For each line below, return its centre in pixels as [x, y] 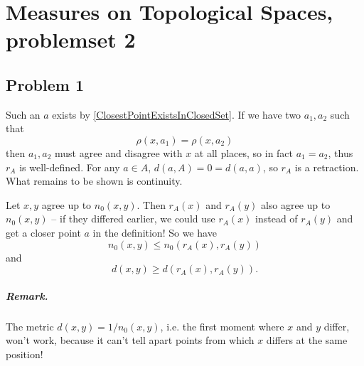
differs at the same [307, 340]
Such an [23, 114]
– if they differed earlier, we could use [133, 219]
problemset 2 [71, 39]
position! [25, 354]
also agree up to [295, 204]
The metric [30, 326]
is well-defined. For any [70, 167]
